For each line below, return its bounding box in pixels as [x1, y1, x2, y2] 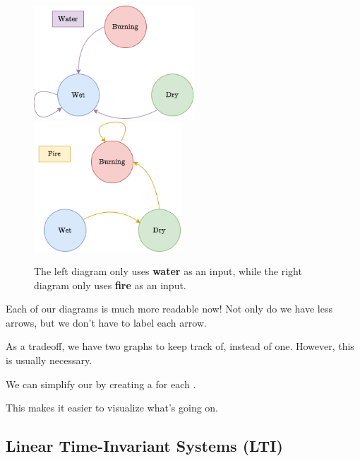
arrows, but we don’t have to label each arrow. [6, 315, 207, 329]
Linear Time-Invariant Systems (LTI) [6, 435, 283, 457]
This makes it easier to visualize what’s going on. [6, 400, 218, 415]
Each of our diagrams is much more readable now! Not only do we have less [6, 301, 332, 316]
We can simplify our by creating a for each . [6, 376, 196, 391]
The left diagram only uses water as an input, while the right [34, 264, 302, 279]
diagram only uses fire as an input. [34, 277, 186, 292]
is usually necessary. [6, 353, 92, 368]
